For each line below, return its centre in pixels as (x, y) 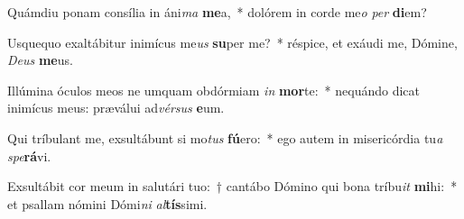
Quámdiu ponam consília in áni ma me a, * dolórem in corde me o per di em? (217, 12)
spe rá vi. (29, 155)
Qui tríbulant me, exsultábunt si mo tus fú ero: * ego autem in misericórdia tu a (225, 137)
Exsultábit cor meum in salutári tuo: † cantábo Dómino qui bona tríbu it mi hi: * (232, 186)
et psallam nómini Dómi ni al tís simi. (107, 203)
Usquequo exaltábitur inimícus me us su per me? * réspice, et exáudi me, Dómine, (232, 42)
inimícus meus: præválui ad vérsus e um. (116, 108)
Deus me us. (40, 60)
